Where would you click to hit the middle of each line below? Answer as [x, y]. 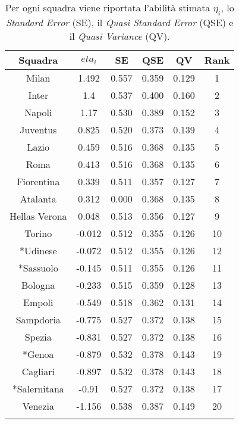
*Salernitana [38, 389]
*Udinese [38, 251]
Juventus [38, 130]
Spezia [38, 337]
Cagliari [38, 372]
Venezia [38, 406]
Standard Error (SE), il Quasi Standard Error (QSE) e [119, 23]
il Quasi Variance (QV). [119, 36]
